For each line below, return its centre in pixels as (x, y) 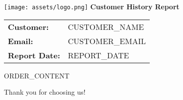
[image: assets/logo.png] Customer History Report (92, 6)
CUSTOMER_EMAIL (107, 41)
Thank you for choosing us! (45, 92)
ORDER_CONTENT (37, 75)
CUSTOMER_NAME (106, 26)
